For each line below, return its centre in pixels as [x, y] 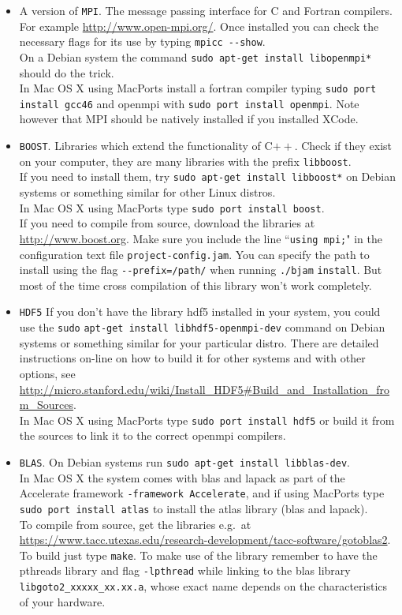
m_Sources [46, 405]
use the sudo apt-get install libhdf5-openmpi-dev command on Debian [202, 327]
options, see [47, 373]
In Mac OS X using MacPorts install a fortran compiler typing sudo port [198, 88]
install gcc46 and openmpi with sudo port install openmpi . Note [189, 103]
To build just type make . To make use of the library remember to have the [198, 555]
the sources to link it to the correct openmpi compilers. [153, 435]
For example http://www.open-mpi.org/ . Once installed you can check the [199, 26]
